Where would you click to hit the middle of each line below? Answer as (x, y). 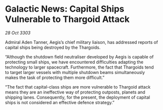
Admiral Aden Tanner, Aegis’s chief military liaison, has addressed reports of (81, 42)
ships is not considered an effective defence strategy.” (60, 102)
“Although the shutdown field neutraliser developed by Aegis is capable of (80, 56)
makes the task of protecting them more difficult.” (55, 77)
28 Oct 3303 (18, 33)
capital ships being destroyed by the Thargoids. (53, 47)
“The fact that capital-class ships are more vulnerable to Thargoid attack (78, 87)
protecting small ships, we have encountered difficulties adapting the (74, 62)
